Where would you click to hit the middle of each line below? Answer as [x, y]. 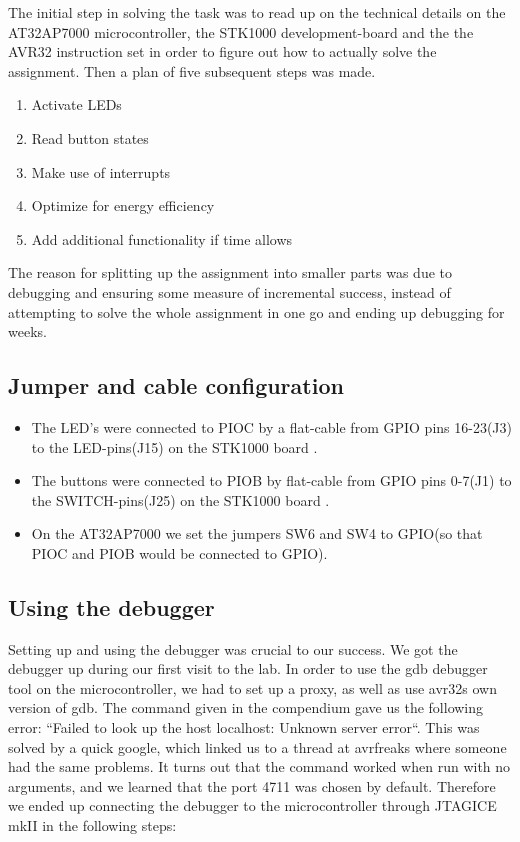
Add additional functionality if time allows [162, 238]
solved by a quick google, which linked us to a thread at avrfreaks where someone [257, 746]
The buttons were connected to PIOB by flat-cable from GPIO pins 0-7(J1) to [271, 480]
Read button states [90, 137]
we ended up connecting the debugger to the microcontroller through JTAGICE [252, 805]
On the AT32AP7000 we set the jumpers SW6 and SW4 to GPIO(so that [257, 533]
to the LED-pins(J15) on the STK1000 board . [174, 446]
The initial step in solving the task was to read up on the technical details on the [257, 12]
